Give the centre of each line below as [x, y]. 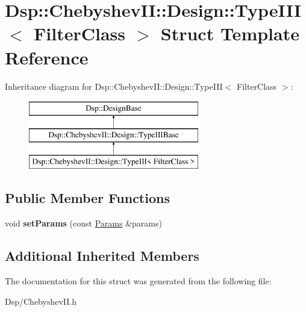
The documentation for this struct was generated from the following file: [138, 281]
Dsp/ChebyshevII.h [41, 301]
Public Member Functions [87, 198]
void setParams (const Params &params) [83, 223]
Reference [47, 57]
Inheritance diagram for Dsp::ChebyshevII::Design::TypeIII [114, 86]
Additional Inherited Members [102, 256]
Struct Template [230, 33]
